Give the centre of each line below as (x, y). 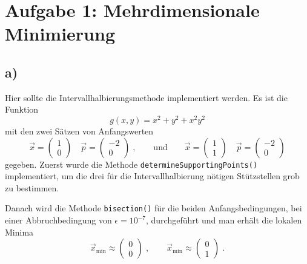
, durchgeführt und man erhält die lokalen (224, 220)
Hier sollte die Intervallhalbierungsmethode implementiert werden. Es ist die (146, 97)
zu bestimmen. (32, 187)
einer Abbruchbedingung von (58, 220)
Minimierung (60, 34)
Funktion (22, 109)
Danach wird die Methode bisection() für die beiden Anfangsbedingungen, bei (153, 208)
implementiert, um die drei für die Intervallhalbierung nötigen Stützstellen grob (152, 176)
